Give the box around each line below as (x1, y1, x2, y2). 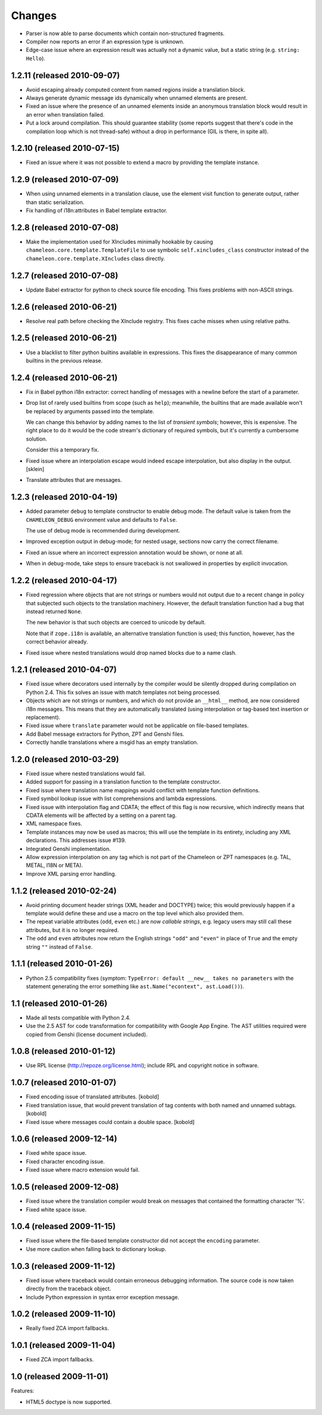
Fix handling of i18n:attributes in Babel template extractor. (26, 207, 168, 214)
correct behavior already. (26, 638, 88, 645)
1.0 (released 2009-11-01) (11, 1371, 109, 1382)
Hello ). (26, 54, 46, 62)
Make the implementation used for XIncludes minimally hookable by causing (26, 239, 213, 246)
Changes (11, 9, 57, 22)
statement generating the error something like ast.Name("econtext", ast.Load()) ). (26, 983, 244, 990)
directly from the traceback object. (26, 1285, 112, 1292)
